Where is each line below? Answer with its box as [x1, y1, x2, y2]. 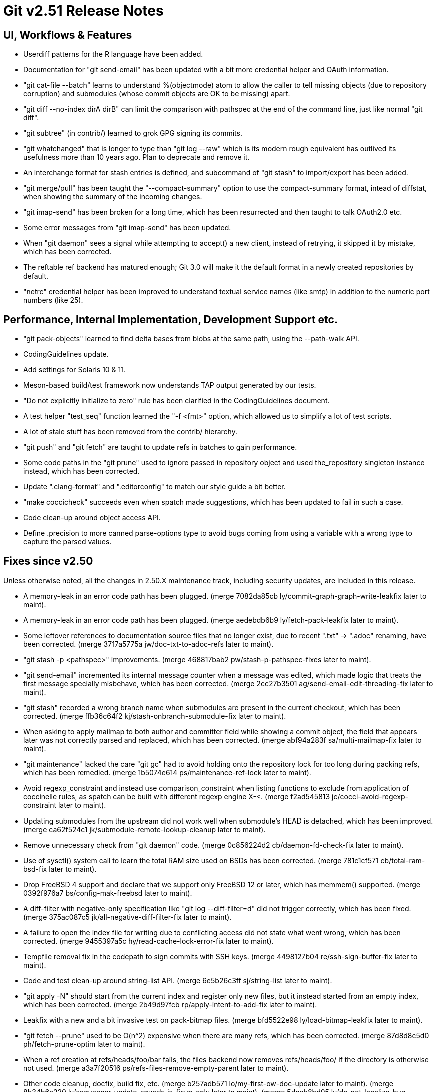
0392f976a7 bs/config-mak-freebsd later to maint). [23, 888, 192, 897]
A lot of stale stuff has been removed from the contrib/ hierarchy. [23, 427, 237, 436]
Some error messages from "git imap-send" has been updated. [23, 223, 231, 232]
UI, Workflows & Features [3, 28, 132, 41]
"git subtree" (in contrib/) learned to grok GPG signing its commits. [23, 129, 242, 138]
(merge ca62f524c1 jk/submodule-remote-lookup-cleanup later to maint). [23, 825, 266, 834]
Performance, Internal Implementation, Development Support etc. [3, 313, 338, 326]
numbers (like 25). [23, 296, 83, 305]
